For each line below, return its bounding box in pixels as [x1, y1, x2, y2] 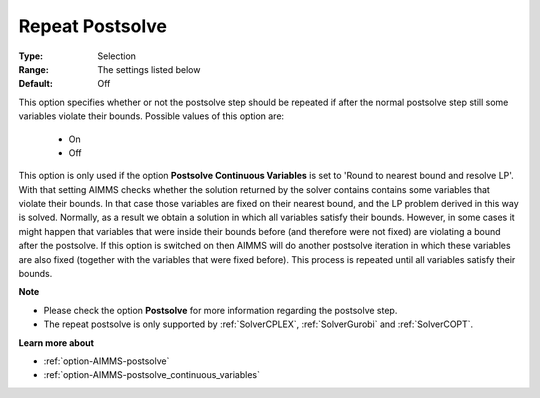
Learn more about [18, 336, 95, 349]
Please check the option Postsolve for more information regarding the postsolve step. [43, 304, 398, 316]
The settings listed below [97, 63, 201, 75]
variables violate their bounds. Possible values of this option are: [18, 110, 285, 122]
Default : [18, 78, 54, 90]
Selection [97, 50, 137, 62]
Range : [18, 63, 49, 75]
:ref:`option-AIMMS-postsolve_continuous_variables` [43, 369, 260, 381]
